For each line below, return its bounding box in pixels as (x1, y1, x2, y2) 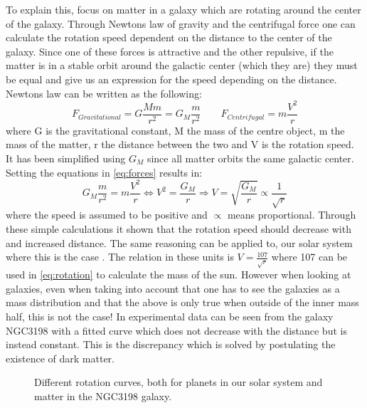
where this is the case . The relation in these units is (6, 249, 234, 264)
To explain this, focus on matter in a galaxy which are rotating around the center (6, 2, 361, 16)
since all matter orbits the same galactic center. (147, 150, 354, 165)
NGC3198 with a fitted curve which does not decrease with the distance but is (6, 323, 347, 338)
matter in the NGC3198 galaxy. (34, 388, 172, 403)
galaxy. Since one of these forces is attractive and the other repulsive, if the (6, 43, 334, 58)
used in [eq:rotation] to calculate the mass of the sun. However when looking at (6, 267, 351, 282)
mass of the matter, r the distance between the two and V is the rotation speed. (6, 137, 354, 152)
